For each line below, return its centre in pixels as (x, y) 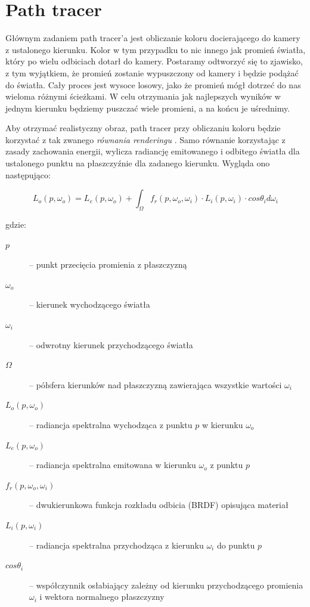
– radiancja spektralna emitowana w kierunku (113, 465)
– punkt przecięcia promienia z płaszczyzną (108, 264)
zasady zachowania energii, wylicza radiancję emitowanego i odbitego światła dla (153, 151)
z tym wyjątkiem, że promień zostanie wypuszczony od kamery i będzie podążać (152, 72)
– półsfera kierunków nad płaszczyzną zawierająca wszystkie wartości (156, 384)
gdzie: (16, 224)
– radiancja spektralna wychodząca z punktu (111, 424)
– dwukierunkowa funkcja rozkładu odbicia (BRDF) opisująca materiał (159, 505)
